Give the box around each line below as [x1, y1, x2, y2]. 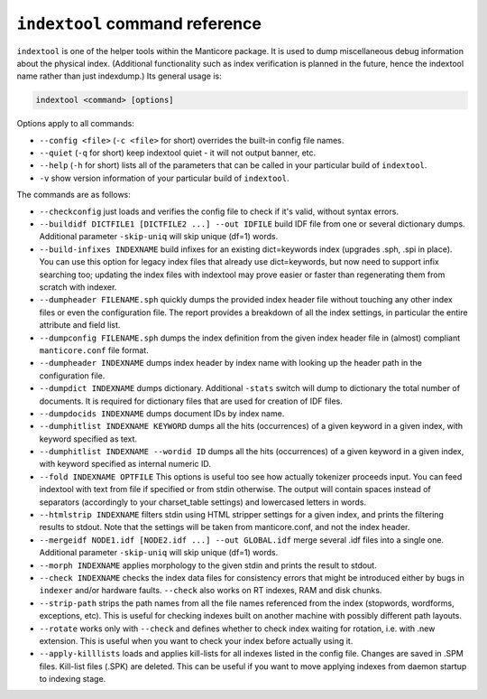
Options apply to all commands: [16, 118, 134, 129]
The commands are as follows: [16, 190, 131, 200]
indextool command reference [16, 14, 262, 33]
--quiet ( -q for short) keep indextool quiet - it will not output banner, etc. [39, 147, 317, 158]
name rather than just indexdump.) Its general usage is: [16, 70, 222, 81]
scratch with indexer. [39, 281, 117, 293]
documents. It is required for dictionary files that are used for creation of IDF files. [39, 396, 343, 406]
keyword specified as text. [39, 433, 138, 444]
